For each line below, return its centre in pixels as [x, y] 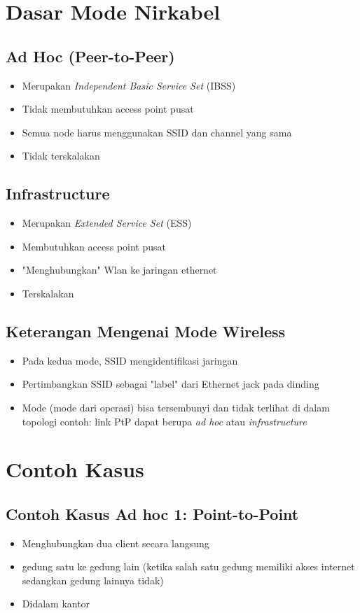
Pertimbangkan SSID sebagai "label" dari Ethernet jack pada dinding [171, 384]
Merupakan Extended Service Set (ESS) [107, 223]
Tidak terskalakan [61, 156]
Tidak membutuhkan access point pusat [108, 109]
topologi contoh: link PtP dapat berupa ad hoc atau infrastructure [164, 421]
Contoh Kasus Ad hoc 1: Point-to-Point [152, 513]
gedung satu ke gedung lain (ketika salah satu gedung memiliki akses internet [188, 566]
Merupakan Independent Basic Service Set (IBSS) [129, 85]
